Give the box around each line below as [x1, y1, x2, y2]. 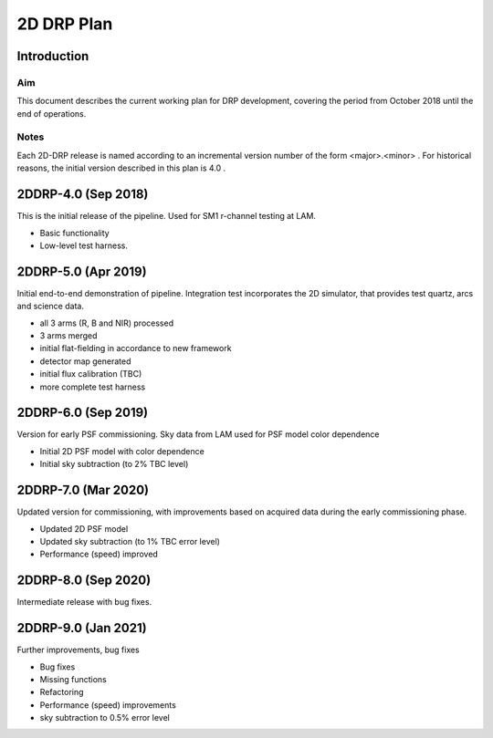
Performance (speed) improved [39, 548, 159, 560]
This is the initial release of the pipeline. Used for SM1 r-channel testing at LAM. [16, 211, 317, 222]
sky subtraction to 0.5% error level [39, 712, 171, 723]
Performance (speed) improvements [39, 699, 177, 711]
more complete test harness [39, 381, 146, 392]
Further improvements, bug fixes [16, 644, 141, 656]
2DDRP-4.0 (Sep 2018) [16, 187, 149, 203]
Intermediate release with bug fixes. [16, 597, 152, 608]
